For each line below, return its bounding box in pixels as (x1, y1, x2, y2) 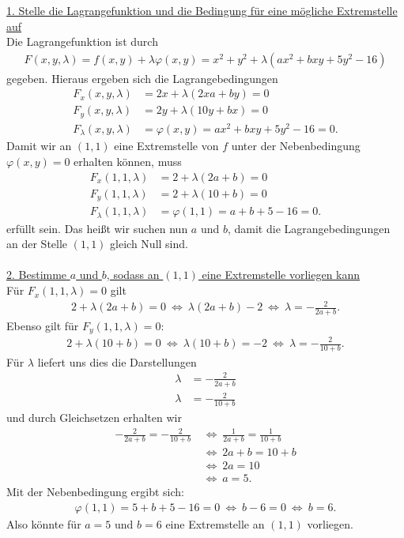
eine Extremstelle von (114, 137, 219, 154)
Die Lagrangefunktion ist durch (6, 33, 158, 50)
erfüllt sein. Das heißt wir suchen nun (6, 220, 188, 236)
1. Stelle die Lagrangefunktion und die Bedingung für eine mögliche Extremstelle (6, 2, 398, 18)
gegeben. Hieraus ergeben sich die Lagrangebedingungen (6, 70, 278, 86)
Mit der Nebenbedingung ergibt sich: (6, 483, 184, 500)
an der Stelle (6, 235, 68, 252)
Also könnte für (6, 515, 81, 532)
